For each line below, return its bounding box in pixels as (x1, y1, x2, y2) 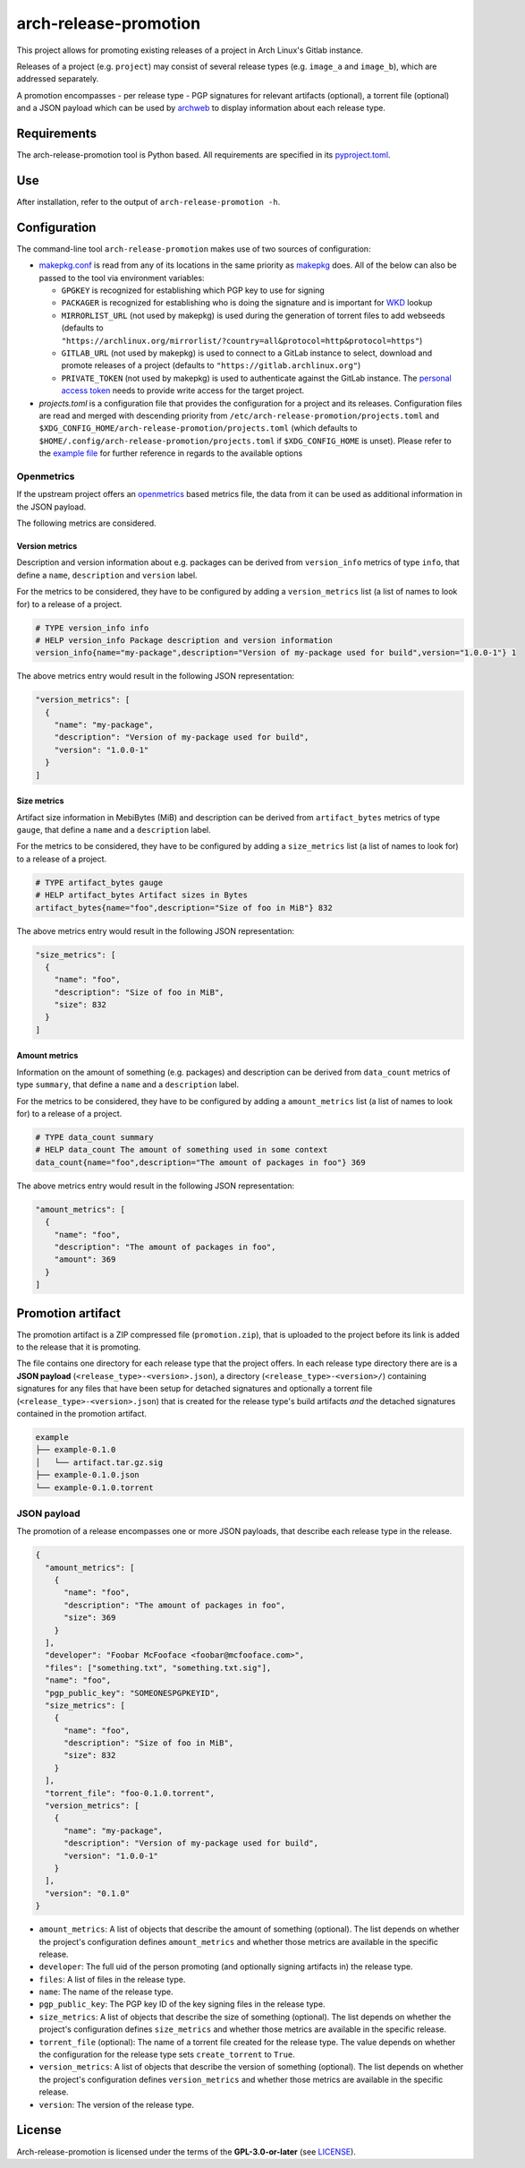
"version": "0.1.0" (45, 1888, 131, 1898)
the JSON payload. (16, 501, 87, 512)
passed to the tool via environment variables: (38, 272, 205, 283)
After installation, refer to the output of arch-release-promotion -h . (16, 196, 281, 207)
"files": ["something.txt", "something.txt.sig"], (45, 1662, 272, 1673)
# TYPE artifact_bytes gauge (35, 878, 164, 887)
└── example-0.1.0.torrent (35, 1482, 154, 1493)
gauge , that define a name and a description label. (16, 825, 212, 835)
